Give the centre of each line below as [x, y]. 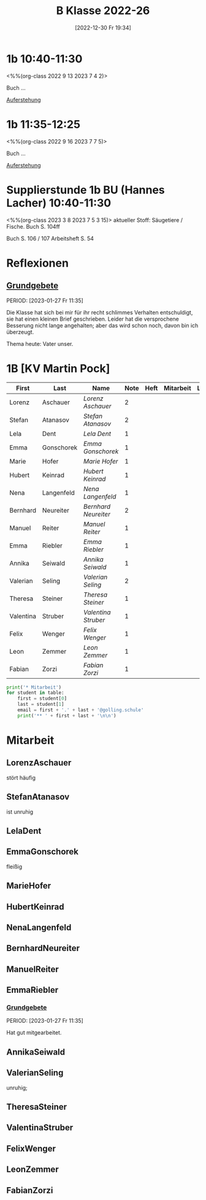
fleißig [14, 866]
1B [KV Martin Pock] [58, 368]
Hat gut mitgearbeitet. [34, 1033]
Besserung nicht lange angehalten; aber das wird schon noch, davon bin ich [102, 325]
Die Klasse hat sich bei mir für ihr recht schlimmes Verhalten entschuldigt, [100, 312]
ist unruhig [20, 812]
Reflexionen [38, 263]
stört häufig [21, 778]
